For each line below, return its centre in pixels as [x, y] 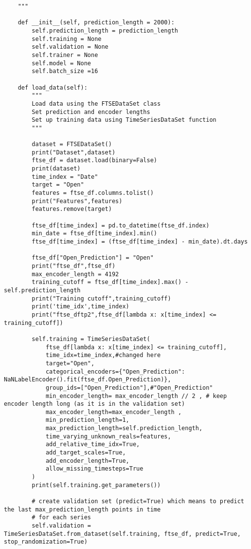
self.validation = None [70, 47]
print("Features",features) [77, 201]
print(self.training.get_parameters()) [96, 485]
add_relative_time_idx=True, [93, 445]
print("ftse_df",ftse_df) [74, 266]
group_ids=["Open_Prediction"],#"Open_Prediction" [129, 388]
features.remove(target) [72, 209]
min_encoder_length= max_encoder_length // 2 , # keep [136, 396]
